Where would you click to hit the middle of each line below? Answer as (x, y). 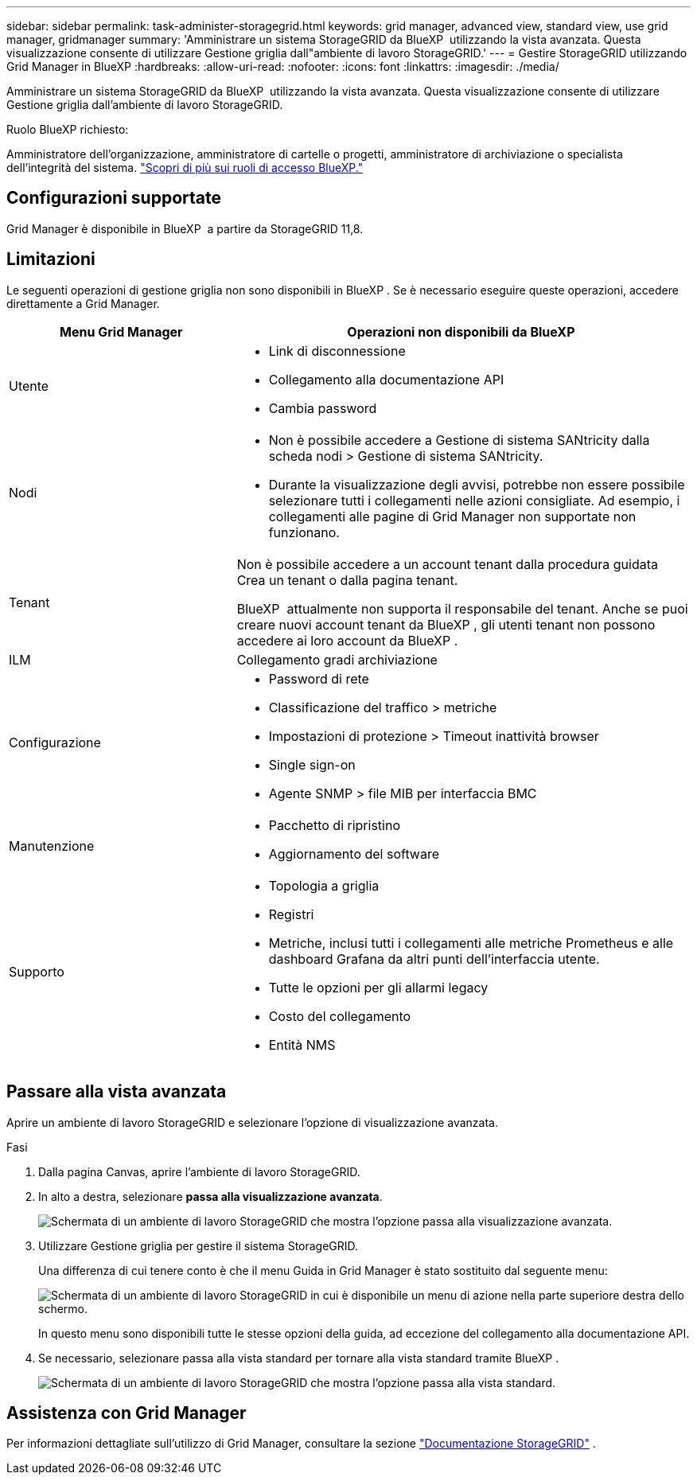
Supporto (37, 971)
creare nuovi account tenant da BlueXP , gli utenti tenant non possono (446, 624)
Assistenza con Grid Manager (127, 1413)
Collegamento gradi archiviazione (337, 659)
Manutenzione (52, 846)
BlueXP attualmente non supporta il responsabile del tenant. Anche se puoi (462, 608)
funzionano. (304, 532)
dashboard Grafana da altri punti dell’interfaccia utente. (434, 959)
